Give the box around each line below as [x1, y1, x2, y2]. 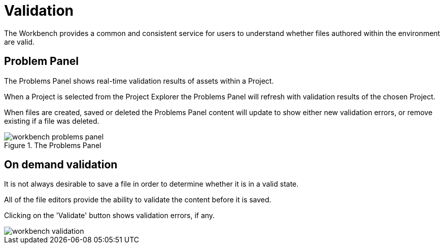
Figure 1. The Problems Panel [4, 140, 101, 150]
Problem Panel [4, 55, 79, 68]
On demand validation [4, 158, 118, 171]
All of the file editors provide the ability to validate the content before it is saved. [4, 195, 271, 204]
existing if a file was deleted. [4, 116, 99, 125]
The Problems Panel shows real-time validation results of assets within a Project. [4, 76, 274, 85]
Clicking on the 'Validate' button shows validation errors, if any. [4, 211, 215, 220]
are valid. [4, 37, 35, 46]
